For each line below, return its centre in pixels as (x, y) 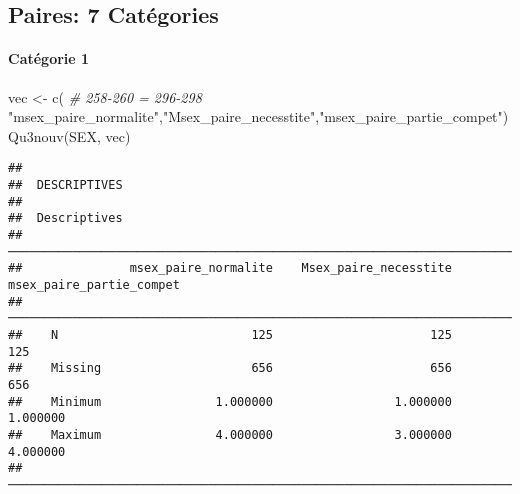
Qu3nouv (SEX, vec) (69, 135)
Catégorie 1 (49, 58)
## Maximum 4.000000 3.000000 (230, 434)
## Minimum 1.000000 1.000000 (230, 401)
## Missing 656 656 (230, 368)
